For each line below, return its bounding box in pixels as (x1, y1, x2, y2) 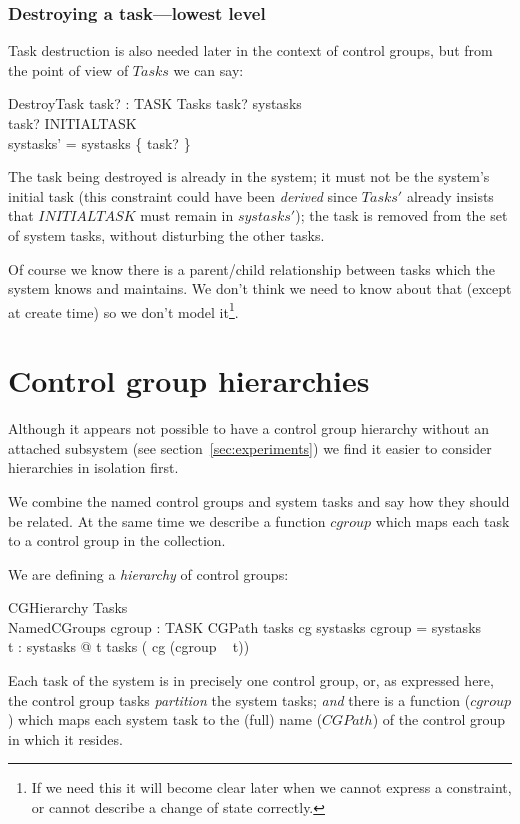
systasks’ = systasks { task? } (8, 132, 191, 153)
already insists (406, 185, 494, 206)
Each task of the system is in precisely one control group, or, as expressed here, (8, 670, 494, 691)
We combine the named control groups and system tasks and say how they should (8, 490, 510, 511)
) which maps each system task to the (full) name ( (8, 709, 323, 730)
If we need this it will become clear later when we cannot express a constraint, (31, 777, 512, 798)
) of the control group (372, 709, 505, 730)
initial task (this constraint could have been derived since (8, 185, 358, 206)
